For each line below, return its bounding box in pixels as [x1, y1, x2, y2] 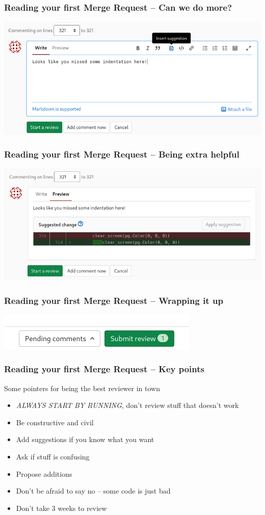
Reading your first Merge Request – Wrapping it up [4, 294, 223, 306]
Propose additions [16, 468, 72, 479]
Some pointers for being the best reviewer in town [4, 382, 160, 393]
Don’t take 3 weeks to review [16, 502, 107, 513]
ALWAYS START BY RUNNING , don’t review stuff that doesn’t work [16, 400, 239, 410]
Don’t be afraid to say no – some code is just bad [16, 485, 171, 496]
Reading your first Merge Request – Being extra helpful [4, 148, 240, 161]
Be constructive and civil [16, 417, 94, 427]
